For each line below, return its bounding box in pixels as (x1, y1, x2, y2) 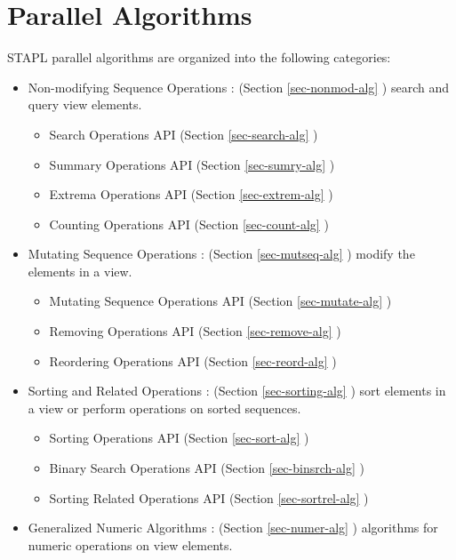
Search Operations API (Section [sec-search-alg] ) (49, 124, 318, 143)
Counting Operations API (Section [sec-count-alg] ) (49, 214, 329, 233)
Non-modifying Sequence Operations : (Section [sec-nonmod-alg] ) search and (28, 77, 450, 96)
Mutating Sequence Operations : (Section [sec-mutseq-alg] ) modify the (28, 244, 415, 263)
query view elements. (28, 95, 142, 114)
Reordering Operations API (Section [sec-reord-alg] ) (49, 351, 337, 370)
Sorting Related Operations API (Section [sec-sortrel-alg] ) (49, 488, 369, 507)
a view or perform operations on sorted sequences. (28, 398, 301, 417)
